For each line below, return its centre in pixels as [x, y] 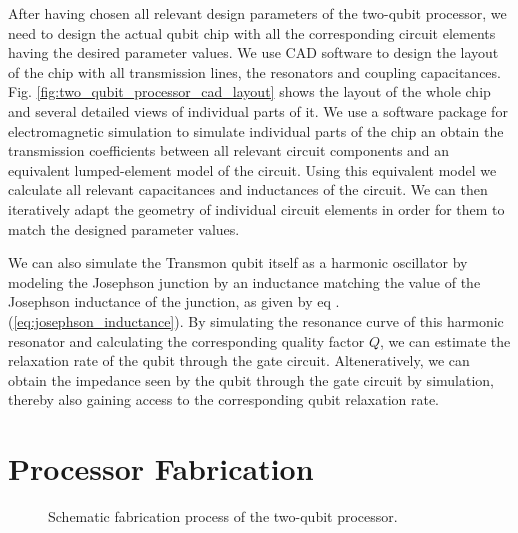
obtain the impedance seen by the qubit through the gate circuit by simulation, [251, 379]
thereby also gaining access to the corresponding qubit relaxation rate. [224, 399]
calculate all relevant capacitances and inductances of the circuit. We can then [248, 189]
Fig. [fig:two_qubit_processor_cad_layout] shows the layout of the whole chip [249, 91]
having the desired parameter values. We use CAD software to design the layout [253, 52]
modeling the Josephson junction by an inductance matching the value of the [244, 281]
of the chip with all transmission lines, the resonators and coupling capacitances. [254, 71]
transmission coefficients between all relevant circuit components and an [229, 150]
